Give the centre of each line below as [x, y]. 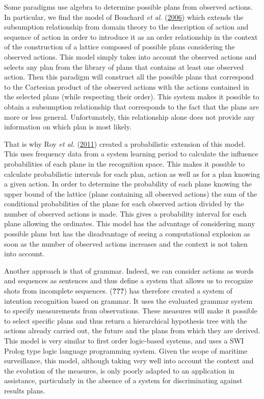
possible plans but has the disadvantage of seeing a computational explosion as [127, 234]
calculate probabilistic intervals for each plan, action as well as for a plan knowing [132, 174]
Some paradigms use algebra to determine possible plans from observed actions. [128, 7]
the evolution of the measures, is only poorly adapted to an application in [119, 370]
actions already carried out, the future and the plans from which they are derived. [132, 330]
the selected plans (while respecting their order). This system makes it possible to [132, 97]
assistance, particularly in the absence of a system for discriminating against [123, 380]
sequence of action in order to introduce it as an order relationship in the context [131, 36]
